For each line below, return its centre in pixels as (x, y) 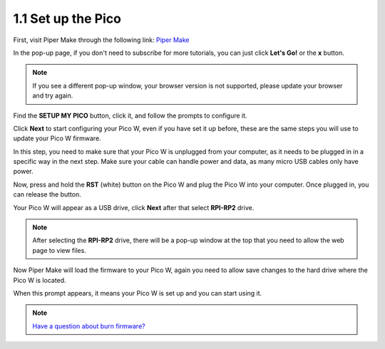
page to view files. (60, 250)
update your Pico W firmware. (57, 138)
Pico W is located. (40, 280)
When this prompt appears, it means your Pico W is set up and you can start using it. (138, 293)
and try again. (53, 95)
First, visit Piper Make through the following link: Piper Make (101, 40)
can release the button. (47, 194)
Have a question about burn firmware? (89, 326)
